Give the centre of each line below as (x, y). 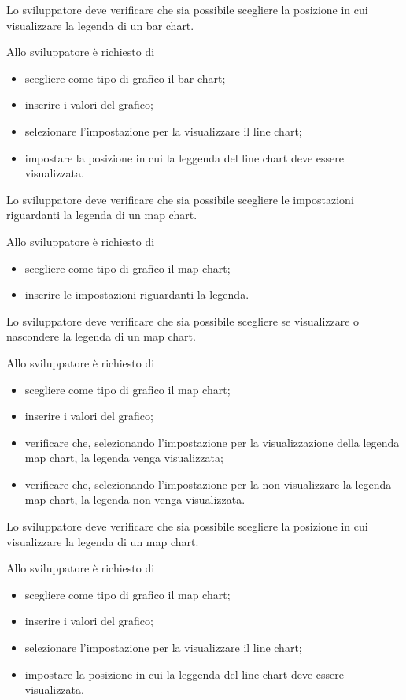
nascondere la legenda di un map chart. (101, 336)
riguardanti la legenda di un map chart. (102, 215)
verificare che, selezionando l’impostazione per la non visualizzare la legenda (208, 484)
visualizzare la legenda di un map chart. (103, 541)
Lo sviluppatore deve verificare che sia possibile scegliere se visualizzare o (183, 320)
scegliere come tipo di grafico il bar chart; (125, 78)
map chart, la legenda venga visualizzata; (124, 458)
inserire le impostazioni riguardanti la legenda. (137, 294)
